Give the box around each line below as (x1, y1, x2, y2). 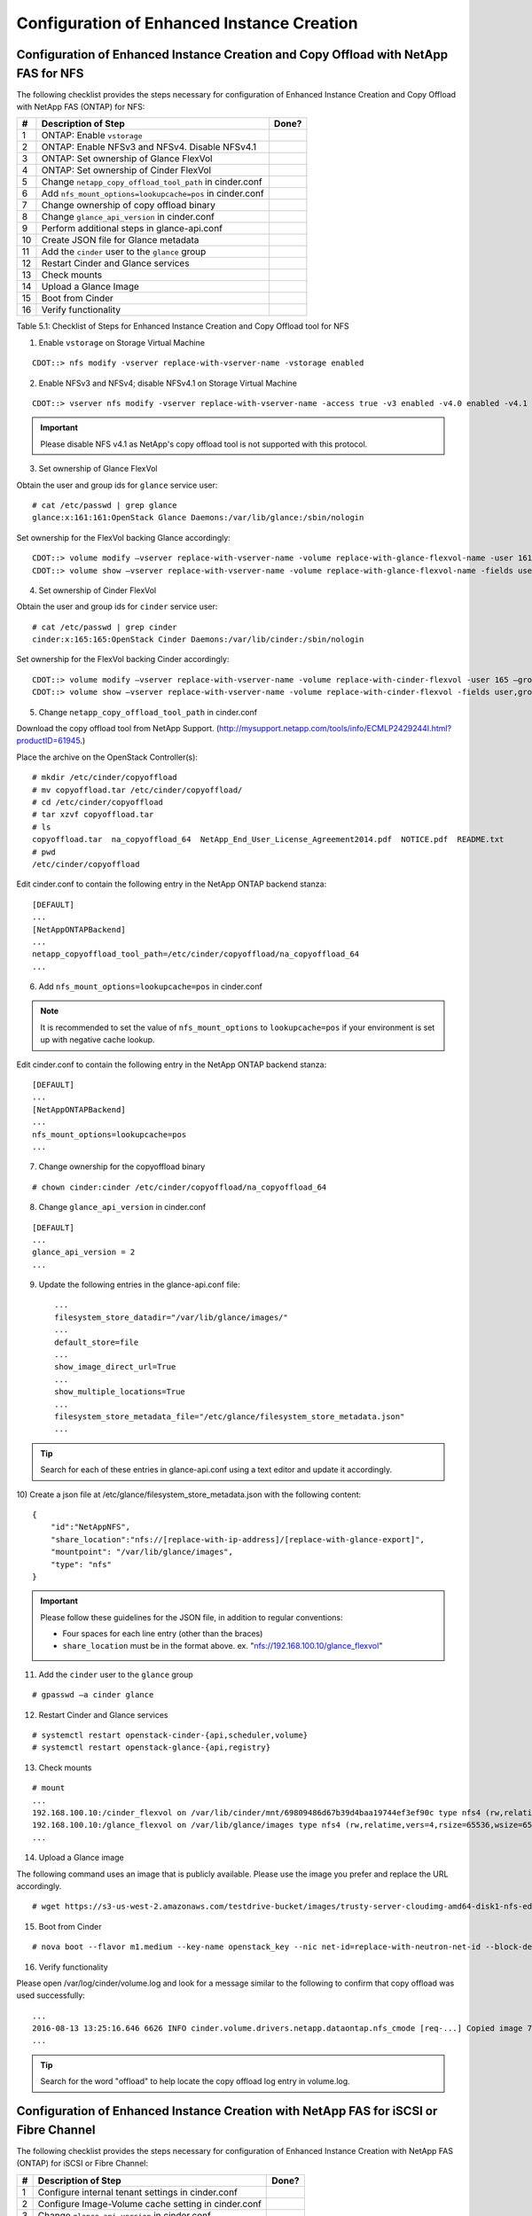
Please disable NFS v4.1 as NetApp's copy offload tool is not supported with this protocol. (40, 439, 368, 449)
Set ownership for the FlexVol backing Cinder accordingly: (16, 654, 230, 665)
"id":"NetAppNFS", (50, 1522, 131, 1533)
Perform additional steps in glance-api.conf (41, 222, 223, 235)
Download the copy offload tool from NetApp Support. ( (16, 723, 220, 734)
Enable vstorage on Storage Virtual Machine (38, 337, 206, 347)
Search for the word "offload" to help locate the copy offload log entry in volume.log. (40, 2076, 350, 2087)
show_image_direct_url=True (54, 1362, 176, 1372)
